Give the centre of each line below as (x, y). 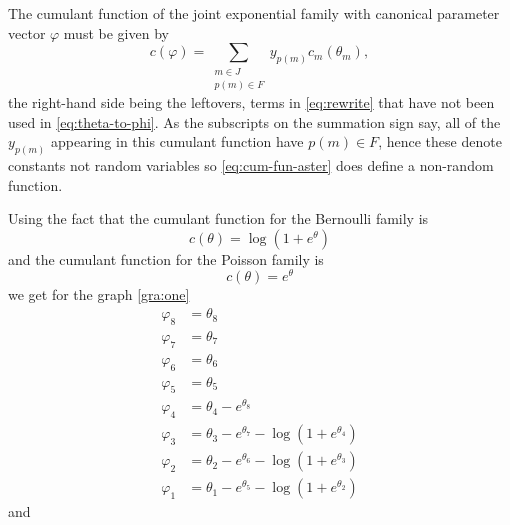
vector (27, 32)
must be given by (116, 32)
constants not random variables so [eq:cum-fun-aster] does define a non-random (251, 165)
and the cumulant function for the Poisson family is (166, 258)
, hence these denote (440, 141)
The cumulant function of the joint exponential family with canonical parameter (254, 13)
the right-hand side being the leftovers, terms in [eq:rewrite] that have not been (251, 101)
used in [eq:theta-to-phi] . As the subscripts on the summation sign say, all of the (254, 121)
